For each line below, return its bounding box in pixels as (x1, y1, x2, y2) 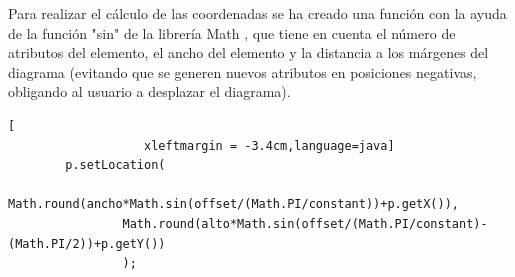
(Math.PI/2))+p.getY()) (8, 236, 166, 251)
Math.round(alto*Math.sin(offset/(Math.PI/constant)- (122, 216, 488, 231)
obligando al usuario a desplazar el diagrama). (8, 81, 291, 102)
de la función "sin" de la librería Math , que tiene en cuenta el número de (8, 22, 456, 43)
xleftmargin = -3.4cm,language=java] (144, 138, 395, 153)
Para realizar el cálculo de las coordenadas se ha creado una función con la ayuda (8, 3, 507, 23)
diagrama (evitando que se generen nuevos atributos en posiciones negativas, (8, 61, 477, 82)
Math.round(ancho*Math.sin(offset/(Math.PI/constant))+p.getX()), (8, 197, 460, 212)
